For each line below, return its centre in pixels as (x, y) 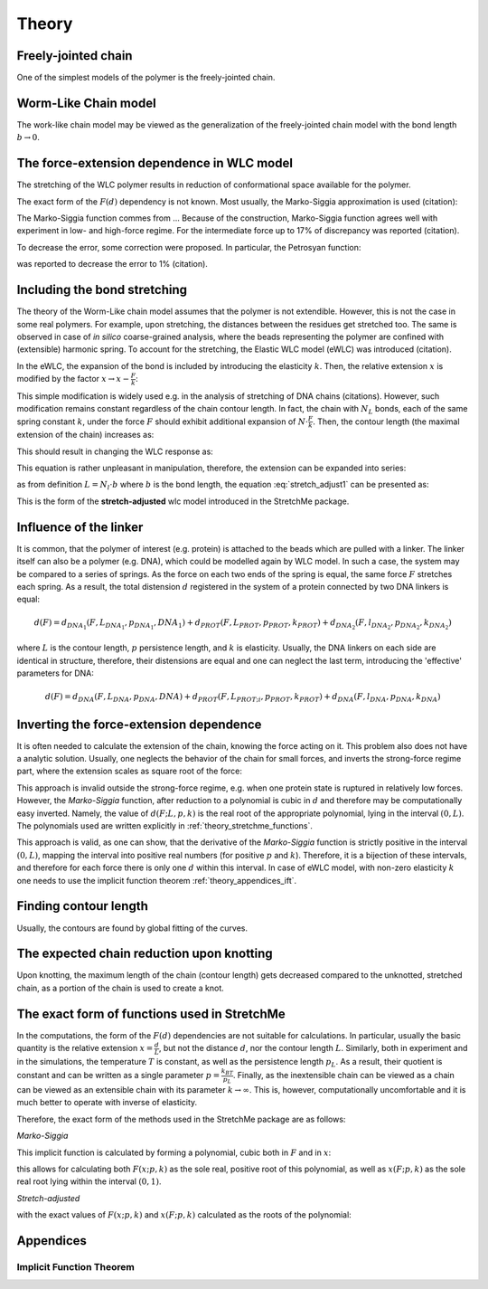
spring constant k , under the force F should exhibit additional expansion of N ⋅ (163, 422)
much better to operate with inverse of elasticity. (107, 1103)
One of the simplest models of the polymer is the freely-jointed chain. (146, 78)
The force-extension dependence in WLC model (155, 163)
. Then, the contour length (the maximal (386, 422)
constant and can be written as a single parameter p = (118, 1076)
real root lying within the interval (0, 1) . (89, 1181)
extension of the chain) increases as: (85, 435)
